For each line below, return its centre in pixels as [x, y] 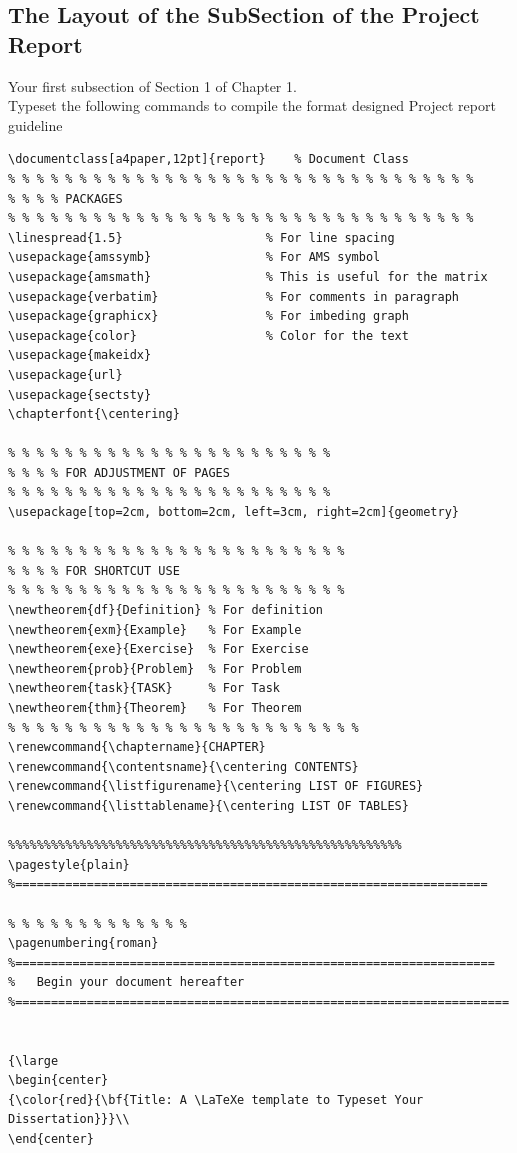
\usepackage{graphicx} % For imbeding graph [208, 316]
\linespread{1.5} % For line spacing [201, 237]
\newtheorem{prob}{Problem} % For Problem [155, 668]
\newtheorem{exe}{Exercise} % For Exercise [158, 649]
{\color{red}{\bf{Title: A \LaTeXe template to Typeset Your [216, 1099]
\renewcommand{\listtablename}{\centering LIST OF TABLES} [208, 805]
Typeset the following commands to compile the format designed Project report [252, 105]
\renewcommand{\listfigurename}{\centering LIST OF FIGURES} [216, 786]
